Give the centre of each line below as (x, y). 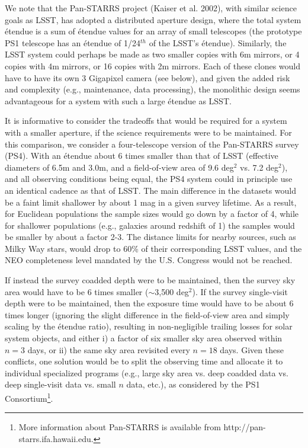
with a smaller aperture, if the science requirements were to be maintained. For (148, 132)
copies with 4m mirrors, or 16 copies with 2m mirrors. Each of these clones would (153, 65)
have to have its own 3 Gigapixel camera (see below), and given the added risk (147, 77)
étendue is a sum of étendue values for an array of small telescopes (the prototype (153, 31)
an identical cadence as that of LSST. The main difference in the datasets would (150, 190)
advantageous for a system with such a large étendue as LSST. (118, 100)
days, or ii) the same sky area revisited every (109, 349)
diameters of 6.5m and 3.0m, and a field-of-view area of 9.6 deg (119, 167)
